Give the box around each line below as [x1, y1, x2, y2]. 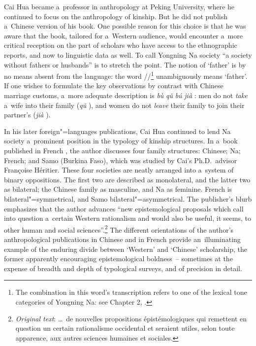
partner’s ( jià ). [4, 109, 51, 120]
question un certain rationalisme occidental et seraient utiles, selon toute [15, 323, 235, 333]
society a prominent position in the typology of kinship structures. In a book [4, 136, 238, 146]
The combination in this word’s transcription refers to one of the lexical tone [15, 287, 247, 297]
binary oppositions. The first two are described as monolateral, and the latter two [4, 174, 251, 184]
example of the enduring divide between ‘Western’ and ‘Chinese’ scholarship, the [4, 243, 247, 254]
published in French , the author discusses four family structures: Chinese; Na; [4, 145, 241, 155]
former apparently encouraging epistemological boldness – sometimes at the [4, 253, 233, 264]
